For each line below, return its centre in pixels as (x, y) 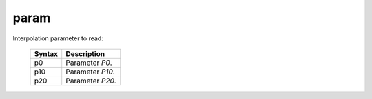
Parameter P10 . (90, 72)
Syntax (46, 53)
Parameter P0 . (89, 63)
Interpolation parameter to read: (58, 38)
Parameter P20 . (91, 81)
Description (85, 53)
